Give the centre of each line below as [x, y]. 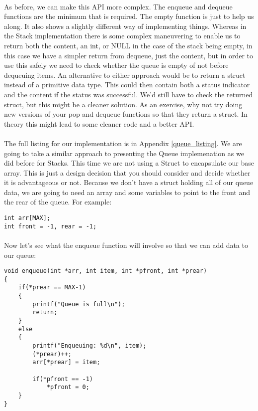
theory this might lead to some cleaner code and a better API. [99, 123]
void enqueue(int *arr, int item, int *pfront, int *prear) [106, 271]
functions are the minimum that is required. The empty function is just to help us [129, 16]
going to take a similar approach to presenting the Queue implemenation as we [124, 153]
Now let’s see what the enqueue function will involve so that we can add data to [126, 245]
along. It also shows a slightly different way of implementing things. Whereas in [125, 26]
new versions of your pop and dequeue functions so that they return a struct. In [126, 114]
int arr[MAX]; [27, 218]
